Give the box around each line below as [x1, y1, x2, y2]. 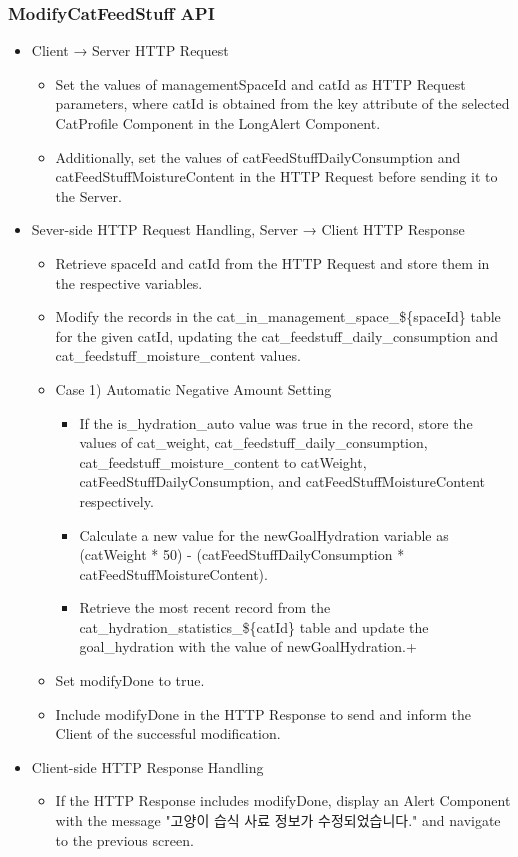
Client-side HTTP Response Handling [31, 756, 264, 777]
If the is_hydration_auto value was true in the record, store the [79, 412, 473, 433]
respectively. [79, 490, 154, 511]
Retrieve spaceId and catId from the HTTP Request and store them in [55, 252, 490, 273]
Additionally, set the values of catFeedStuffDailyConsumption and [55, 146, 461, 167]
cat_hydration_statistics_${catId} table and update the [79, 616, 429, 637]
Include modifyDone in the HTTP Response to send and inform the [55, 703, 472, 724]
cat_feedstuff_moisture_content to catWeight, [79, 451, 367, 472]
